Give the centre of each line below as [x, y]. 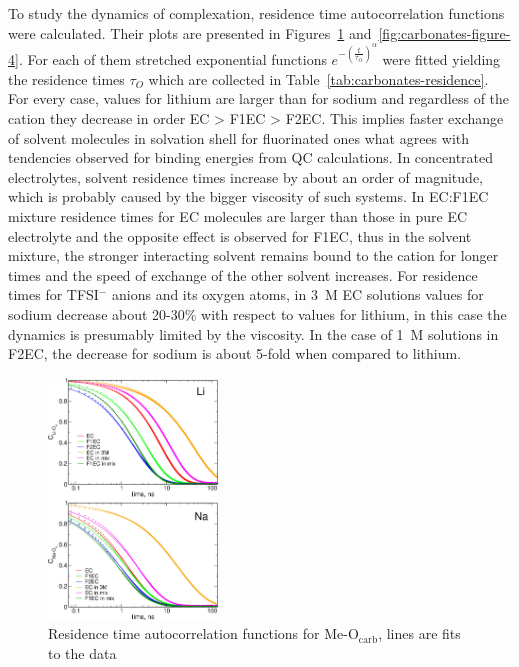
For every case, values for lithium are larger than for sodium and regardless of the [259, 98]
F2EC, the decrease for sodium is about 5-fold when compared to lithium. [235, 353]
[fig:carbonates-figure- [444, 32]
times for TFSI [53, 294]
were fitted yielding [441, 59]
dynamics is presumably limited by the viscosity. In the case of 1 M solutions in [253, 333]
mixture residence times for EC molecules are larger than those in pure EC [238, 216]
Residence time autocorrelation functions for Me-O [203, 633]
